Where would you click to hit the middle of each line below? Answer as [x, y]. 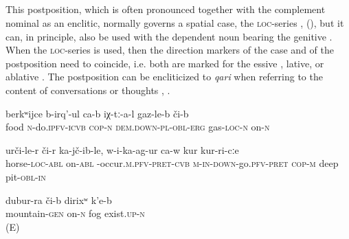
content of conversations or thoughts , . [88, 90]
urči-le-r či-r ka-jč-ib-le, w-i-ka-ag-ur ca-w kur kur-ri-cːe [122, 149]
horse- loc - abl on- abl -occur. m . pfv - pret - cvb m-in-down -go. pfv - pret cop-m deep [172, 163]
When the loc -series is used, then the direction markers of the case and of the [170, 50]
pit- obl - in [26, 176]
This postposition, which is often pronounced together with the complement [166, 9]
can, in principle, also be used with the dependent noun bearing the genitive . [169, 36]
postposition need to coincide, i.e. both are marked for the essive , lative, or [165, 63]
